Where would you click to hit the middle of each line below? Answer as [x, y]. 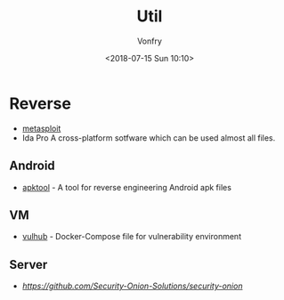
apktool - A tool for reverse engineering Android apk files [126, 187]
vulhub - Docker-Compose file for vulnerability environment [132, 237]
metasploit [41, 128]
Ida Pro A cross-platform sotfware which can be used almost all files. [149, 138]
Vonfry [150, 41]
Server [28, 264]
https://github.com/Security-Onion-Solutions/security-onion [132, 286]
